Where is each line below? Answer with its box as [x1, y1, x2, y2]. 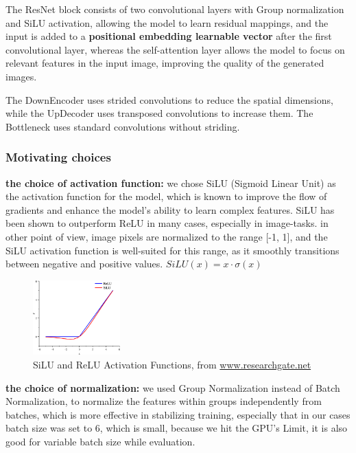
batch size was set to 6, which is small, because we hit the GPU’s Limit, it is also [5, 421, 348, 435]
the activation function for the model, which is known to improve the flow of [5, 189, 327, 203]
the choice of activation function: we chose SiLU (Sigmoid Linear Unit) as [5, 175, 336, 190]
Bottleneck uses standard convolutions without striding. [5, 119, 240, 133]
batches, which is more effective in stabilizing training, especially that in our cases [5, 407, 351, 421]
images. [5, 69, 37, 83]
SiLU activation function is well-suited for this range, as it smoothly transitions [5, 243, 340, 257]
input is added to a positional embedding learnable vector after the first [5, 29, 332, 43]
